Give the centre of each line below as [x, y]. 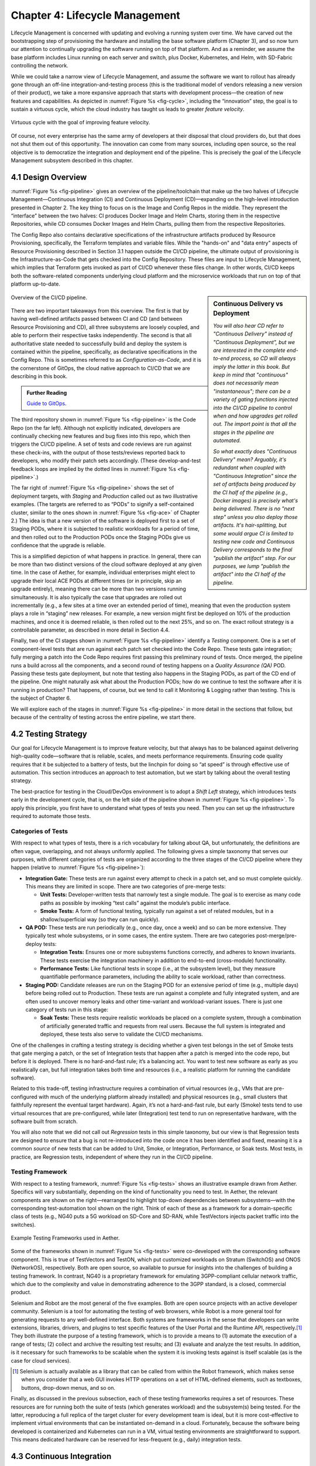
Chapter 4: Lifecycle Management [96, 15]
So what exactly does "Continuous [255, 451]
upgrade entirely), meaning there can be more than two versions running [99, 589]
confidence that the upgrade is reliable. [58, 545]
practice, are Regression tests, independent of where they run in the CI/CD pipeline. [112, 1157]
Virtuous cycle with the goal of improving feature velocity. [80, 123]
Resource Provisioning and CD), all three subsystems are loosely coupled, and [105, 327]
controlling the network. [39, 66]
